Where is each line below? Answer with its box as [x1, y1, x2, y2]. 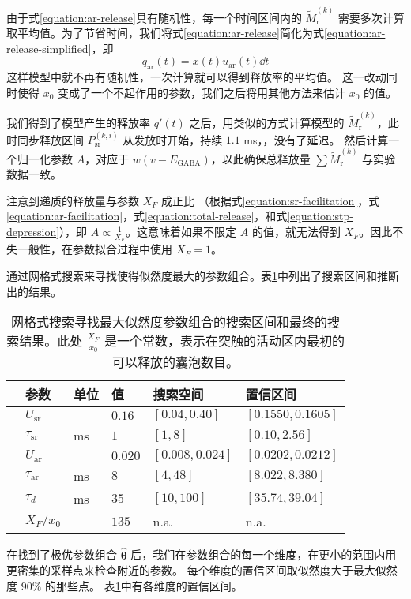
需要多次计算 [337, 9, 405, 25]
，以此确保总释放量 [210, 150, 311, 167]
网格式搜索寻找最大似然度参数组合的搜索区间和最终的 [11, 313, 328, 331]
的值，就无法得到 [251, 223, 341, 240]
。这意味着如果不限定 [126, 223, 237, 240]
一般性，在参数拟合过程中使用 [17, 241, 172, 257]
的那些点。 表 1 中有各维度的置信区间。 [45, 577, 243, 593]
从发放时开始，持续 [123, 131, 223, 148]
